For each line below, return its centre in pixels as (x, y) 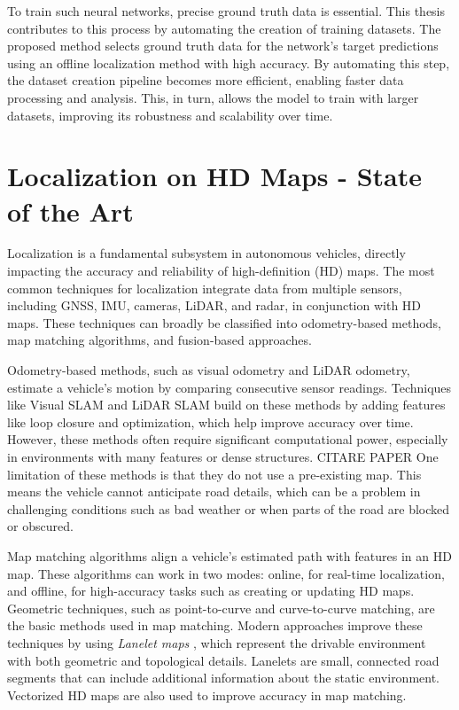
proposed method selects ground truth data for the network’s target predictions (223, 46)
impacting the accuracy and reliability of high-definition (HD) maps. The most (221, 271)
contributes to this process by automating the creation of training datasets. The (224, 28)
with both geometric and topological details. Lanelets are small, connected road (223, 660)
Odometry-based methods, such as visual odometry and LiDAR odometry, (209, 370)
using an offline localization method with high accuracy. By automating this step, (229, 62)
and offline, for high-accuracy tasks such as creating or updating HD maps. (211, 591)
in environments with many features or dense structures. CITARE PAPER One (223, 456)
